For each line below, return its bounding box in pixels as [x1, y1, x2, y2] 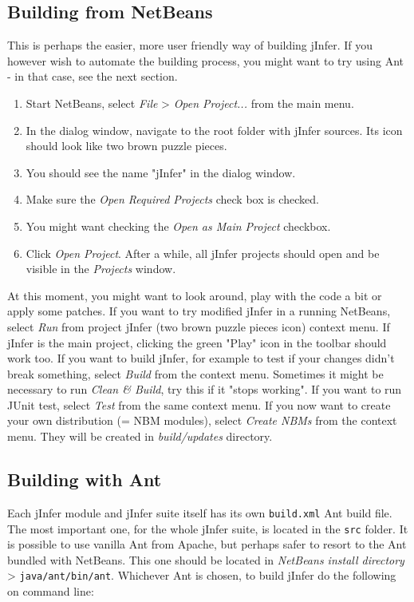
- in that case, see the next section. [7, 68, 178, 85]
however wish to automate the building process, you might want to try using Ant [7, 52, 404, 69]
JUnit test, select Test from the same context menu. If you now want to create [7, 396, 391, 413]
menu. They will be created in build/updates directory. [7, 428, 273, 445]
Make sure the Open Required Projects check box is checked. [26, 191, 319, 208]
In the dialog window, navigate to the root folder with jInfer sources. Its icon [26, 121, 403, 138]
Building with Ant [7, 467, 162, 492]
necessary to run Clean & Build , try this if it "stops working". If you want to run [7, 381, 402, 398]
